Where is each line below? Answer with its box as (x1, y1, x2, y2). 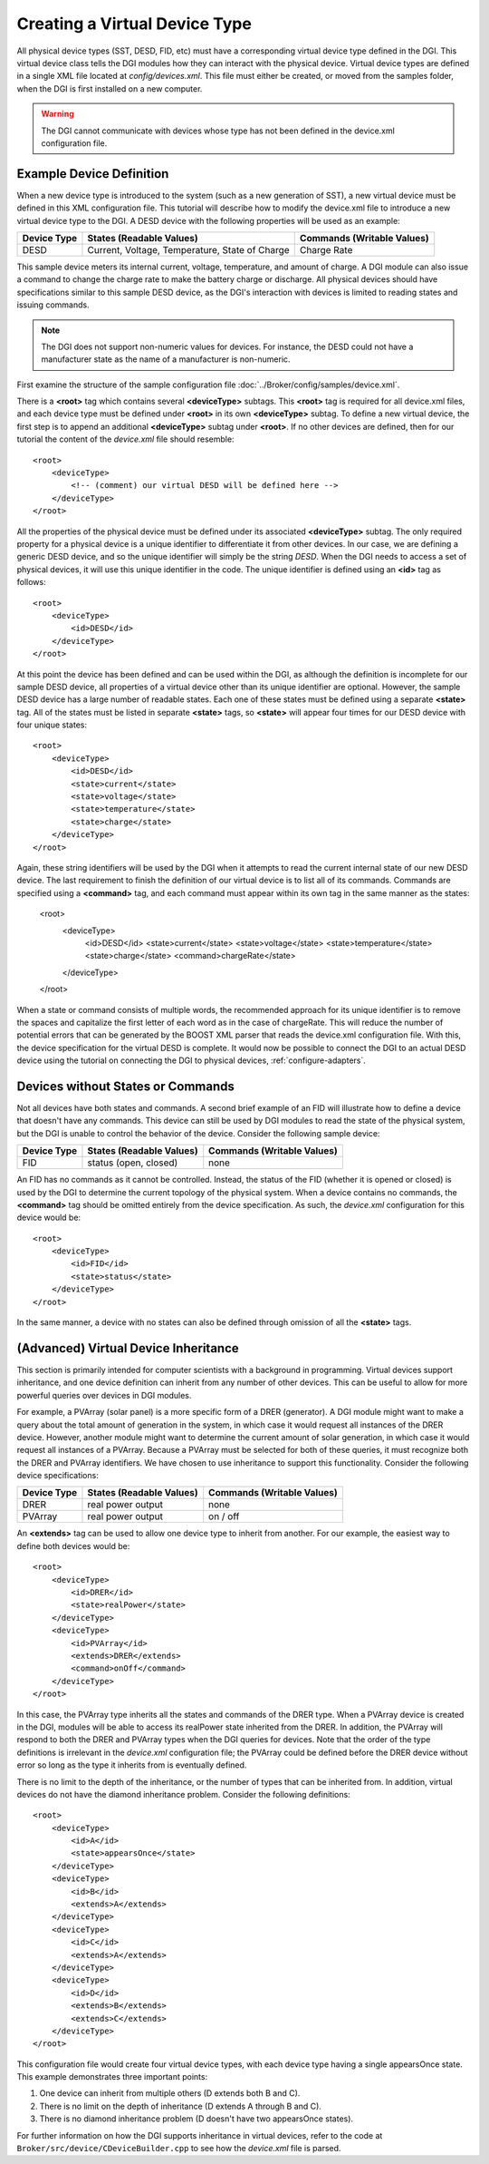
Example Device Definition (16, 166, 169, 181)
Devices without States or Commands (16, 1078, 235, 1094)
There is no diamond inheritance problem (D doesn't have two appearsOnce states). (39, 2113, 353, 2124)
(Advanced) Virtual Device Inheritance (16, 1340, 239, 1356)
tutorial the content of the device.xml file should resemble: (16, 434, 235, 444)
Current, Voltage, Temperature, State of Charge (87, 243, 290, 256)
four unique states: (16, 719, 88, 730)
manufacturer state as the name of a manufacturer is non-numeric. (41, 354, 291, 365)
